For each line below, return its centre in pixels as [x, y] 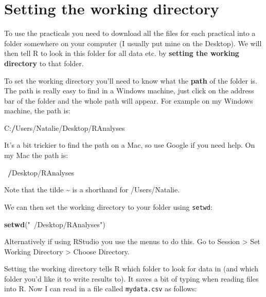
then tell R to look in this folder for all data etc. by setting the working [122, 53]
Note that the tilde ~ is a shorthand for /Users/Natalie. [92, 190]
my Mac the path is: [36, 155]
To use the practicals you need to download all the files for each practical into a [130, 33]
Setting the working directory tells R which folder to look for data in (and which [131, 269]
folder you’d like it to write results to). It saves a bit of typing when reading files [131, 278]
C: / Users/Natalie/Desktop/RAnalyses [65, 127]
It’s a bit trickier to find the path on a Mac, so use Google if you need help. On [130, 145]
